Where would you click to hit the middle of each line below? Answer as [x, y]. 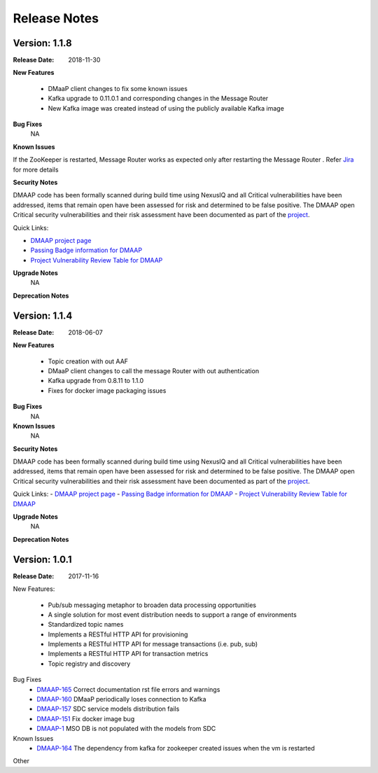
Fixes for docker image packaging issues [107, 390]
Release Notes [56, 18]
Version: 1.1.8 [43, 43]
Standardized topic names [86, 625]
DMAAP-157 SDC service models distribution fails [108, 709]
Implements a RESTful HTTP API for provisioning [118, 634]
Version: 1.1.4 [43, 315]
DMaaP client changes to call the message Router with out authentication [153, 370]
